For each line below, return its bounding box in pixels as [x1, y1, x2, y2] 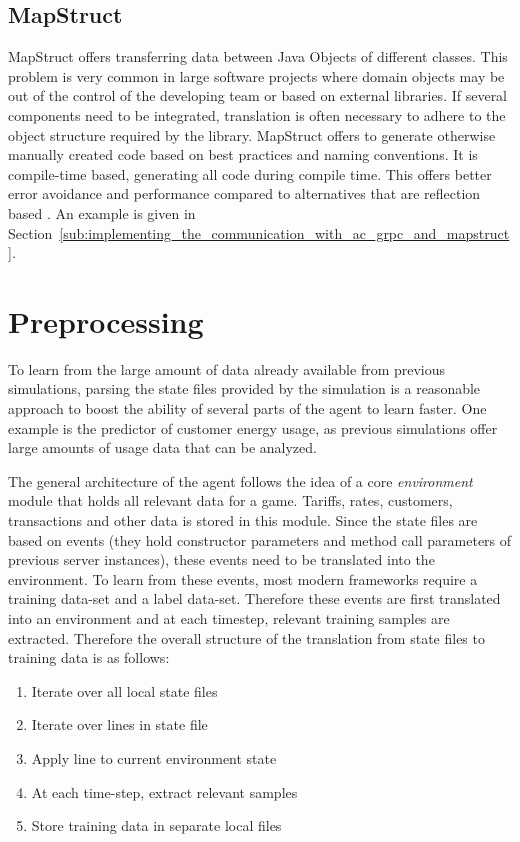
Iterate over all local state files [31, 680, 218, 701]
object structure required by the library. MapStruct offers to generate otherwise [8, 124, 496, 145]
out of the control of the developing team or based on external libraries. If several [8, 85, 508, 106]
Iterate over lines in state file [31, 714, 208, 735]
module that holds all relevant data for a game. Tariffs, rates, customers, [8, 490, 453, 511]
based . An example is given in [8, 202, 196, 223]
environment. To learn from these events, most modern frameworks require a [8, 568, 478, 589]
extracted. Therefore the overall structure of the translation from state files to [8, 627, 485, 648]
